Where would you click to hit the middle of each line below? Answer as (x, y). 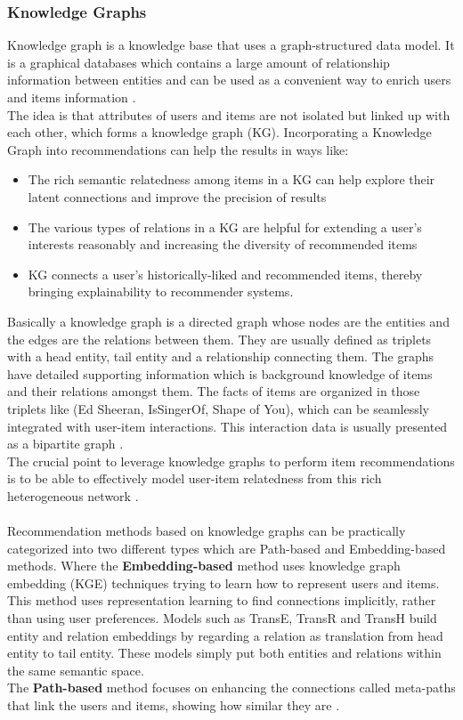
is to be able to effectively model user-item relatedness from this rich (195, 478)
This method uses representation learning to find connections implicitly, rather (222, 600)
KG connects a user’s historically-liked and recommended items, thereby (225, 274)
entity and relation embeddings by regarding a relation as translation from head (225, 635)
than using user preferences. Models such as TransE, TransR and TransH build (222, 618)
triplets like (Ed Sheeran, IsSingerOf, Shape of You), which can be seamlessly (218, 408)
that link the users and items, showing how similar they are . (174, 705)
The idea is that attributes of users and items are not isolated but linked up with (229, 114)
